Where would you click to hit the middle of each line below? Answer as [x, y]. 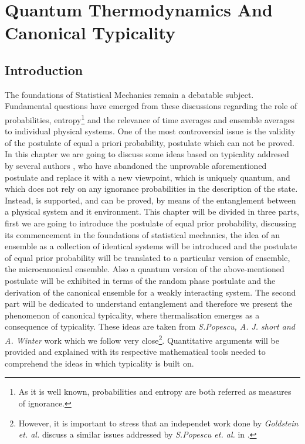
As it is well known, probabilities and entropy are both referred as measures [155, 392]
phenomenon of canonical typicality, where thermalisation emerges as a [132, 315]
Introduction [44, 70]
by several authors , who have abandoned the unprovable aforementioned [136, 165]
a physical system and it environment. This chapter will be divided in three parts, [152, 211]
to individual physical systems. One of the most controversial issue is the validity [150, 131]
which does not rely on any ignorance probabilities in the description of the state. [151, 189]
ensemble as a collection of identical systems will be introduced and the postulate [151, 246]
